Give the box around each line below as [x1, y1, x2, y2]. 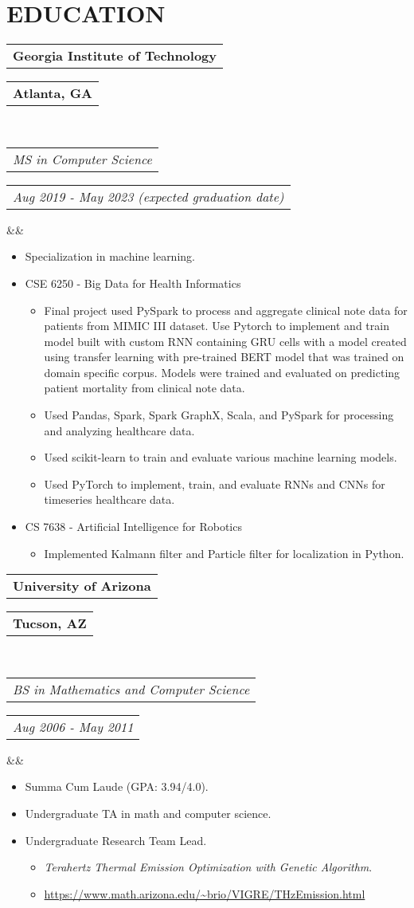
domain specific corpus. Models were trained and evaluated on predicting [44, 364, 400, 380]
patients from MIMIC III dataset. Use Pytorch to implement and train [44, 317, 389, 334]
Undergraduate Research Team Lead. [25, 831, 207, 848]
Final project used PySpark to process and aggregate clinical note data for [44, 301, 408, 318]
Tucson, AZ [13, 614, 87, 633]
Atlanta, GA [13, 84, 93, 103]
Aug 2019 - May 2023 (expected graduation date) [13, 187, 284, 206]
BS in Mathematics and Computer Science [13, 679, 250, 698]
